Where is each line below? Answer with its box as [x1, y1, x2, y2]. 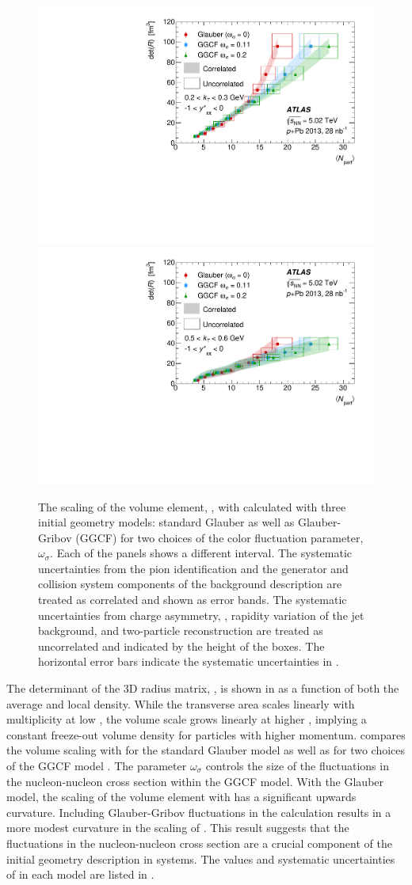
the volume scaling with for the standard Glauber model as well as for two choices [6, 742, 406, 758]
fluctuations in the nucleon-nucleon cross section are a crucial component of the [6, 834, 392, 851]
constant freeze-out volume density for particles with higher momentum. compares [6, 726, 406, 743]
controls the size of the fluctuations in [205, 758, 389, 773]
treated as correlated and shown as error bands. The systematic [38, 591, 347, 608]
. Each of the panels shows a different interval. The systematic [50, 545, 353, 561]
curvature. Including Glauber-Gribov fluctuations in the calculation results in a [6, 803, 391, 820]
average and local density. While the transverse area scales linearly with [6, 695, 355, 712]
